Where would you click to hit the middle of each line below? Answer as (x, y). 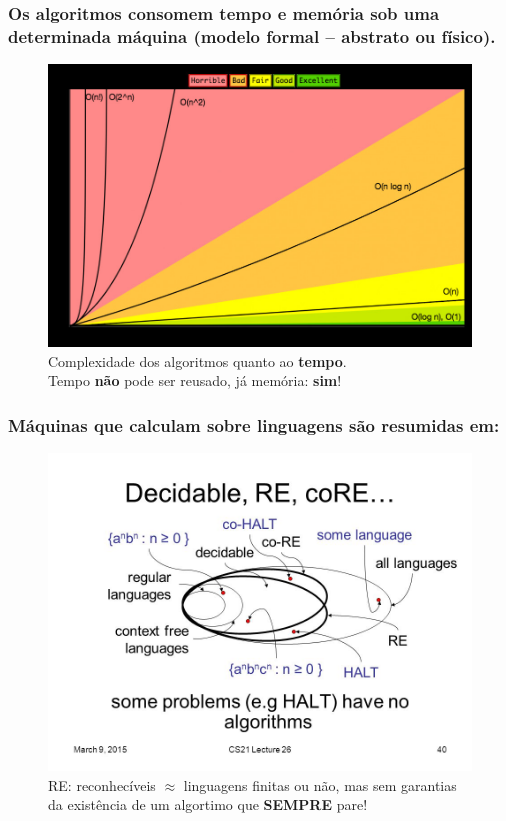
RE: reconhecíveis (102, 784)
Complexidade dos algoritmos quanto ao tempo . (197, 360)
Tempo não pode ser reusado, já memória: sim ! (195, 380)
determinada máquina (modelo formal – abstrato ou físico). (252, 35)
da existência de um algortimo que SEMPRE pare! (208, 804)
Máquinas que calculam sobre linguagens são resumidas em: (254, 424)
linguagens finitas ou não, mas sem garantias (320, 784)
